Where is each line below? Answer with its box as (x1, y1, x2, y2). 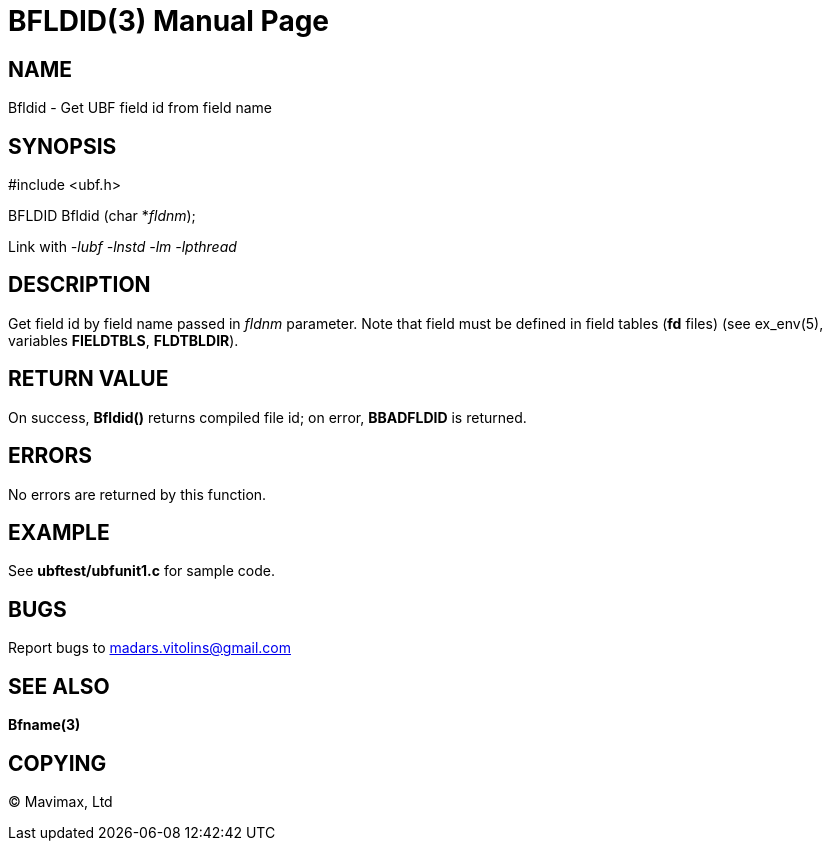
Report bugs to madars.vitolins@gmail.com (8, 639, 291, 657)
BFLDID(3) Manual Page (8, 4, 330, 38)
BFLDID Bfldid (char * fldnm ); (8, 207, 196, 225)
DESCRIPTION (8, 272, 151, 298)
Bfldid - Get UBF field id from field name (8, 99, 273, 117)
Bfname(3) (8, 716, 81, 734)
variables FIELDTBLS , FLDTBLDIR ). (8, 331, 239, 349)
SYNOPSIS (8, 133, 117, 159)
